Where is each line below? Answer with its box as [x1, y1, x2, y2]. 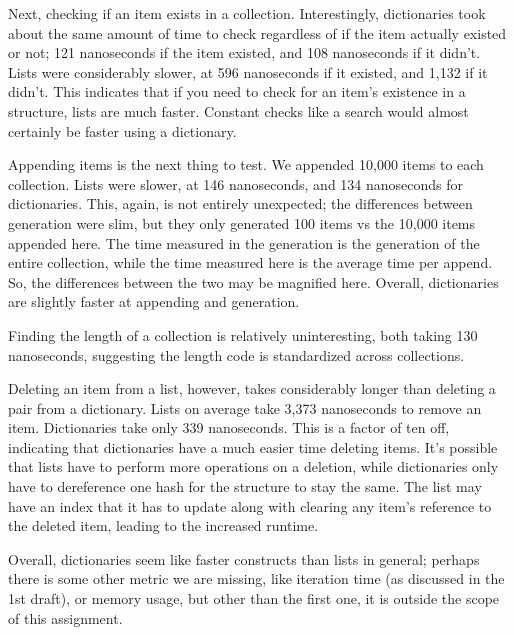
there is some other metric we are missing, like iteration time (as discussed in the [8, 568, 505, 589]
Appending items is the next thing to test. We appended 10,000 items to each [8, 154, 484, 175]
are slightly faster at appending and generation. [8, 291, 300, 312]
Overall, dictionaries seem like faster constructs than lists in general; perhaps [8, 548, 480, 569]
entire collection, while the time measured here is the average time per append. [8, 252, 493, 273]
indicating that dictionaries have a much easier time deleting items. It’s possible [8, 436, 498, 457]
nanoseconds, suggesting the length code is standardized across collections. [8, 344, 465, 365]
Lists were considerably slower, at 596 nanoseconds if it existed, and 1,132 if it [8, 61, 488, 82]
